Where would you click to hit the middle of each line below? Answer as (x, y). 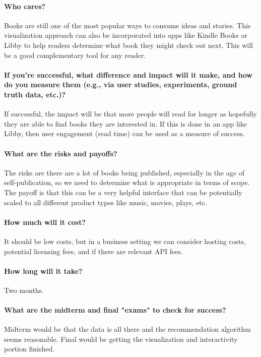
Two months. (24, 290)
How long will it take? (43, 271)
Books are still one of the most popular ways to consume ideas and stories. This (127, 25)
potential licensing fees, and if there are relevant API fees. (93, 251)
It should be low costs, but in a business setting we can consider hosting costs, (125, 241)
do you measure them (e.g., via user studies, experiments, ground (121, 84)
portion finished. (29, 349)
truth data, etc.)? (35, 94)
